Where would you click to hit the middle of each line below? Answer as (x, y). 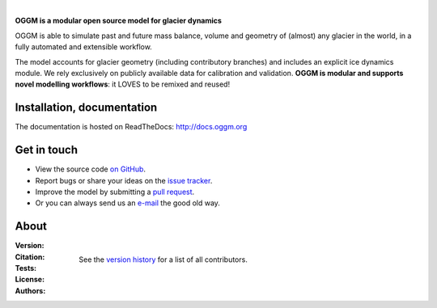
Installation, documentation (86, 108)
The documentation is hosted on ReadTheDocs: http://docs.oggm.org (131, 127)
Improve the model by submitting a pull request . (115, 192)
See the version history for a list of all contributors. (163, 259)
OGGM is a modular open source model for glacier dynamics (119, 21)
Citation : (30, 257)
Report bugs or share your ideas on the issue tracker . (124, 180)
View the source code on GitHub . (90, 169)
